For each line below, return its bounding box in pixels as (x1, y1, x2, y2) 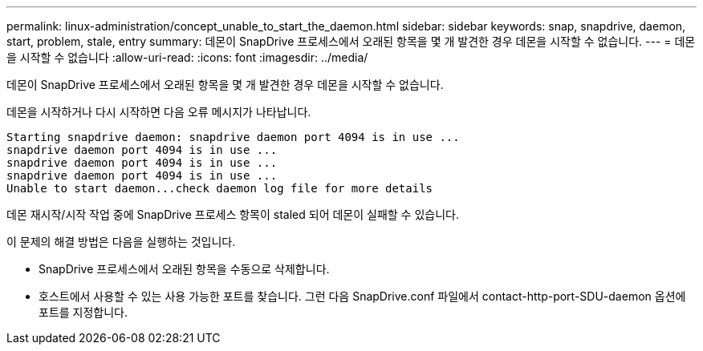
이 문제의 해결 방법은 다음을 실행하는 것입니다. (6, 235, 236, 248)
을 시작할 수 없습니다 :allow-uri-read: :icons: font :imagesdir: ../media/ (6, 50, 368, 64)
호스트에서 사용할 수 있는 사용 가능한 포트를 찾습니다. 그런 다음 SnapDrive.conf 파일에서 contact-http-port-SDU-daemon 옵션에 (39, 289, 686, 303)
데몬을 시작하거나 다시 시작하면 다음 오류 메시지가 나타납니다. (6, 105, 311, 119)
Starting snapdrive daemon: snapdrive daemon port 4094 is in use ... (6, 131, 460, 143)
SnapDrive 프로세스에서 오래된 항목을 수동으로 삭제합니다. (39, 262, 330, 276)
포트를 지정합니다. (39, 305, 128, 319)
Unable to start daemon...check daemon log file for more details (6, 182, 433, 195)
